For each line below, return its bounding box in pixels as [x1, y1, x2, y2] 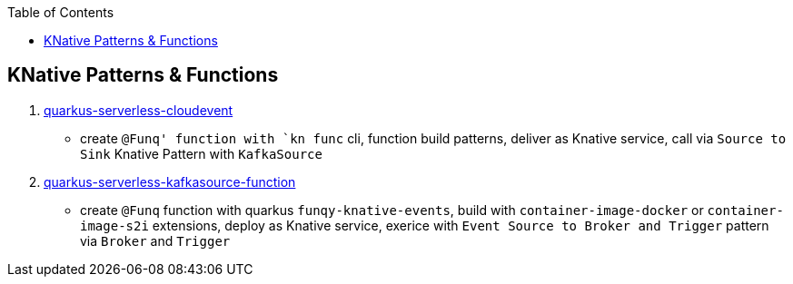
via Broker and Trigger [80, 232, 231, 249]
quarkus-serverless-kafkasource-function [44, 173, 296, 190]
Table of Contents [7, 5, 114, 20]
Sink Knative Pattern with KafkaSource [80, 145, 322, 162]
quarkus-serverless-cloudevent [44, 102, 233, 118]
